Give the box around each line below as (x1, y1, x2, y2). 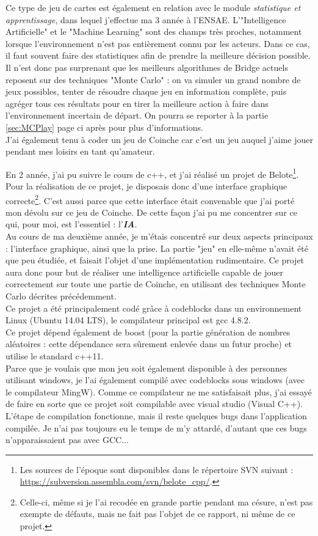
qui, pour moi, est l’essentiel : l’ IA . (5, 218, 137, 230)
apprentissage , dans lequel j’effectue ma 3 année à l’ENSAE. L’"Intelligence (5, 13, 286, 26)
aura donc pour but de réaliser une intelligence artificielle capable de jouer (5, 265, 283, 278)
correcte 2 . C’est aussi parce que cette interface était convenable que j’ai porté (5, 192, 295, 207)
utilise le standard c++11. (5, 349, 104, 362)
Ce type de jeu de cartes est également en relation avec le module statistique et (5, 1, 301, 13)
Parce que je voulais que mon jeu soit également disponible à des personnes (5, 361, 287, 374)
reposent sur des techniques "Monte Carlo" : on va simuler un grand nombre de (5, 73, 301, 86)
